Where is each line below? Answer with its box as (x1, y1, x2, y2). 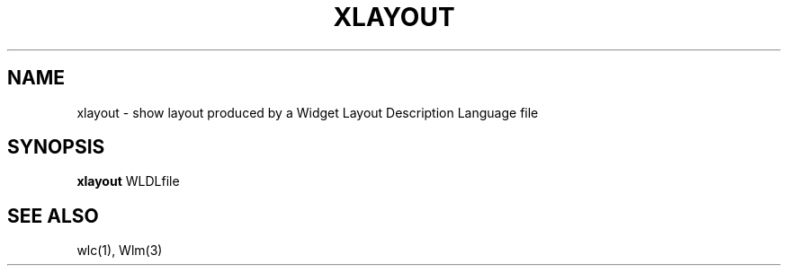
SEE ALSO (7, 204, 99, 227)
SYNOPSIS (7, 136, 105, 159)
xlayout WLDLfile (76, 173, 180, 189)
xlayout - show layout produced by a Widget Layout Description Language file (76, 104, 539, 120)
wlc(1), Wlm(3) (76, 242, 163, 259)
